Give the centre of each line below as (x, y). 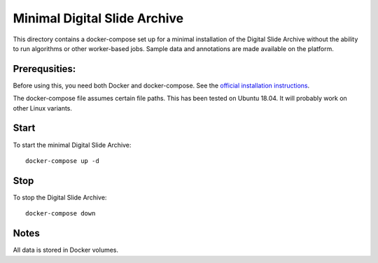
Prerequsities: (44, 69)
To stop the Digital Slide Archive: (60, 197)
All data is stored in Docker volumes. (66, 250)
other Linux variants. (43, 108)
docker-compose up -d (62, 161)
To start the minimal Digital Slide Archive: (72, 145)
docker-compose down (61, 214)
